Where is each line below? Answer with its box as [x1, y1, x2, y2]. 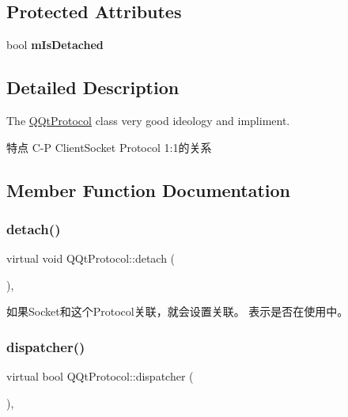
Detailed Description [6, 75, 180, 100]
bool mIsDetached [6, 36, 104, 53]
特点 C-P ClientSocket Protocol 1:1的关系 [6, 138, 212, 155]
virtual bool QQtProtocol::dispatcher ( [6, 368, 194, 385]
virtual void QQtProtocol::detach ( [6, 250, 176, 267]
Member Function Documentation [6, 177, 291, 202]
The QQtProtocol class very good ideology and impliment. [6, 112, 290, 128]
